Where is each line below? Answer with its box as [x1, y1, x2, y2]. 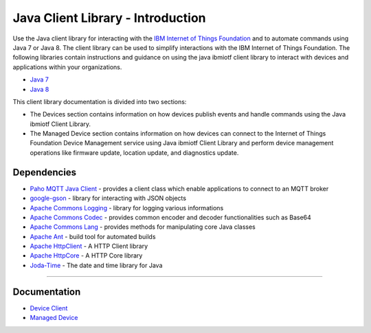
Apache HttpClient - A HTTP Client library [30, 242, 148, 250]
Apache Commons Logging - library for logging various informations [30, 203, 224, 212]
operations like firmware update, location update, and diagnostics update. [30, 148, 239, 157]
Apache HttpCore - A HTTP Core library [30, 251, 143, 260]
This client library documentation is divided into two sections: [12, 97, 187, 106]
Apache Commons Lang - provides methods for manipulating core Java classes [30, 223, 256, 231]
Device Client [30, 304, 68, 312]
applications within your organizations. [12, 62, 122, 71]
